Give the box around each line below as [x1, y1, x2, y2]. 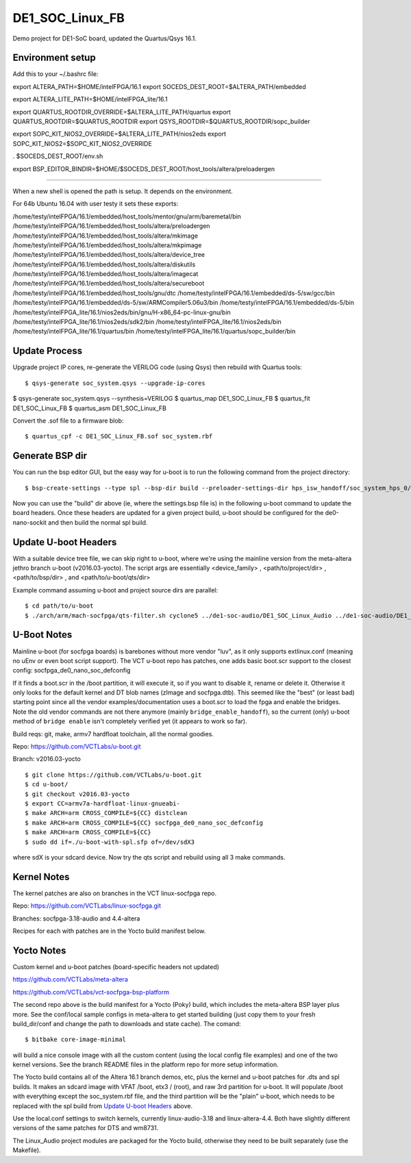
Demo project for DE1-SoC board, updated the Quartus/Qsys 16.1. [12, 34, 197, 42]
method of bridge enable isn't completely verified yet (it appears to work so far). [12, 717, 247, 725]
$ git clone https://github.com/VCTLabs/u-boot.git [25, 771, 202, 779]
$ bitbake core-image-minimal [25, 1036, 127, 1044]
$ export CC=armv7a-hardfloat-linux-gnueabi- [25, 800, 181, 808]
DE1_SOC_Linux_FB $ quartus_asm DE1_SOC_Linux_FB [12, 404, 167, 412]
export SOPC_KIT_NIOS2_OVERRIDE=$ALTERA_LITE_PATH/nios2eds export [12, 130, 226, 138]
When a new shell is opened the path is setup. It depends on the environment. [12, 187, 233, 195]
